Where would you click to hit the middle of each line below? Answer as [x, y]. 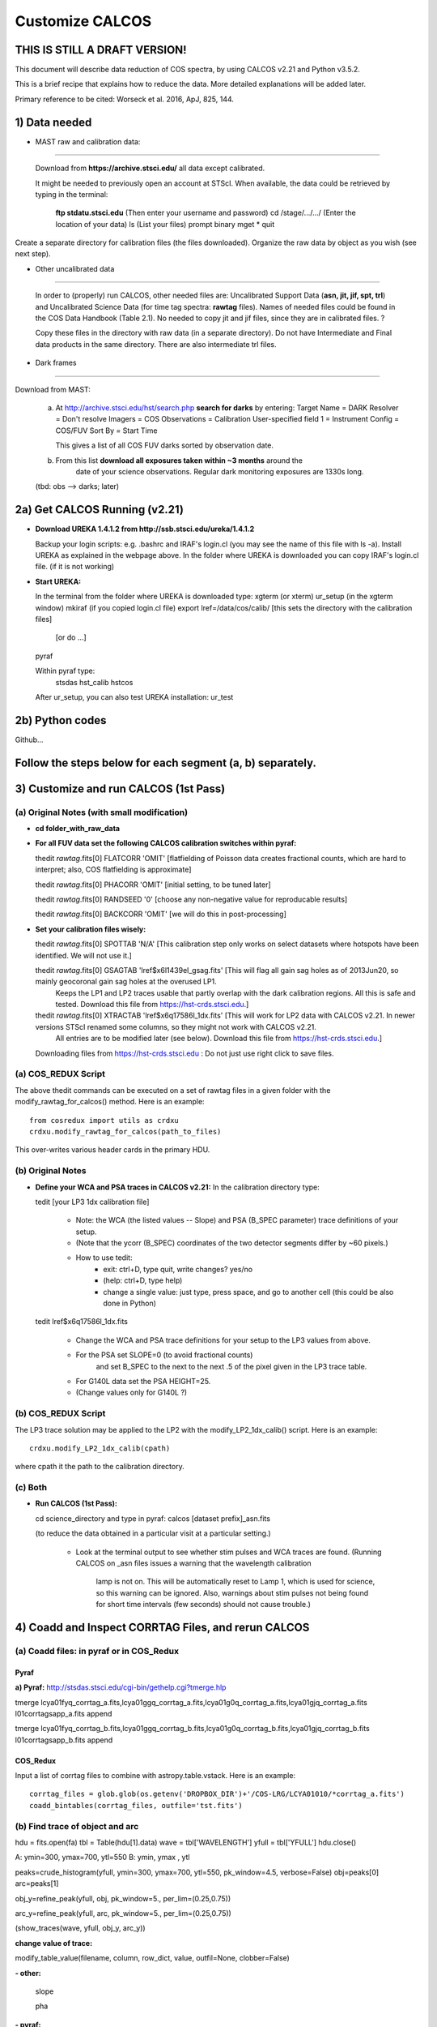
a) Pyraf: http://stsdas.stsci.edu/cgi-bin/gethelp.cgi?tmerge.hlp [121, 1687]
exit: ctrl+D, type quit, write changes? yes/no [178, 1269]
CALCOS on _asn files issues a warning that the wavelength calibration [193, 1563]
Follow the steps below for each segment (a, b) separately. [166, 763]
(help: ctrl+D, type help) [143, 1280]
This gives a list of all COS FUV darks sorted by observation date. [165, 445]
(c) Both [31, 1488]
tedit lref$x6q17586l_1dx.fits [82, 1322]
